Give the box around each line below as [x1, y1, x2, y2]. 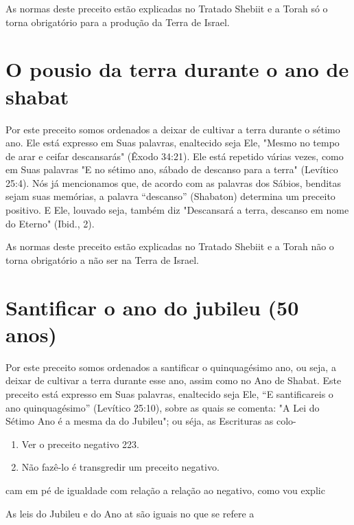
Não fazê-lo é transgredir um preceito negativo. [21, 460, 220, 474]
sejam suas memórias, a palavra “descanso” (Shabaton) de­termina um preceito [5, 189, 335, 203]
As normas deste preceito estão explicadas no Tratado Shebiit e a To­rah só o [5, 1, 328, 15]
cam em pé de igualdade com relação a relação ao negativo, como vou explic [5, 482, 325, 497]
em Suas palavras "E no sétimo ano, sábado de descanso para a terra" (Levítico [5, 162, 338, 177]
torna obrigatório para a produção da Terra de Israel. [5, 14, 230, 29]
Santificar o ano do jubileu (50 [5, 293, 299, 321]
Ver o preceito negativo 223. [21, 436, 139, 451]
